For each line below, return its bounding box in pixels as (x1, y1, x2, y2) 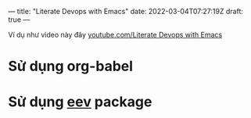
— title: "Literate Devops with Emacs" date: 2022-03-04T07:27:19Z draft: (8, 7, 244, 16)
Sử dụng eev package (8, 93, 152, 111)
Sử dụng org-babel (8, 58, 134, 75)
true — (8, 15, 30, 24)
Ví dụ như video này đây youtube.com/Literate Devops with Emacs (8, 30, 223, 39)
